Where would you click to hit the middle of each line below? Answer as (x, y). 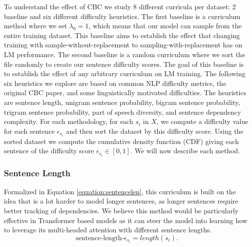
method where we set (36, 26)
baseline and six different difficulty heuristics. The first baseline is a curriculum (122, 16)
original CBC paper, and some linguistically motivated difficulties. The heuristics (125, 93)
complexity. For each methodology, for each (69, 121)
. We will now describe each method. (185, 151)
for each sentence (29, 131)
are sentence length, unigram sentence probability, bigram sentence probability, (122, 102)
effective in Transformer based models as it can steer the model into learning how (126, 220)
